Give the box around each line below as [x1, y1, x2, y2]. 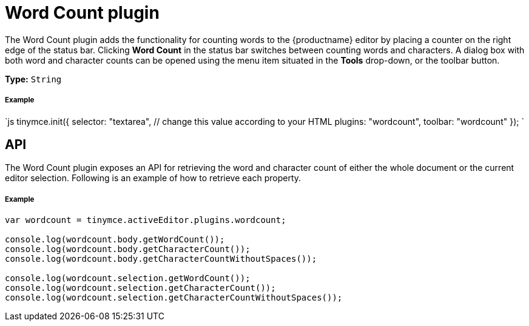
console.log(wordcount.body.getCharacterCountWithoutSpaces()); [5, 254, 317, 264]
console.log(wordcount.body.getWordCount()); [5, 235, 225, 245]
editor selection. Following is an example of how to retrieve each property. [5, 173, 302, 184]
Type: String [5, 73, 62, 84]
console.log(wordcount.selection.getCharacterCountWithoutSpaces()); [5, 293, 343, 303]
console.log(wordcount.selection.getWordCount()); [5, 273, 251, 284]
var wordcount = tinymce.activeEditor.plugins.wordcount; [5, 215, 286, 225]
